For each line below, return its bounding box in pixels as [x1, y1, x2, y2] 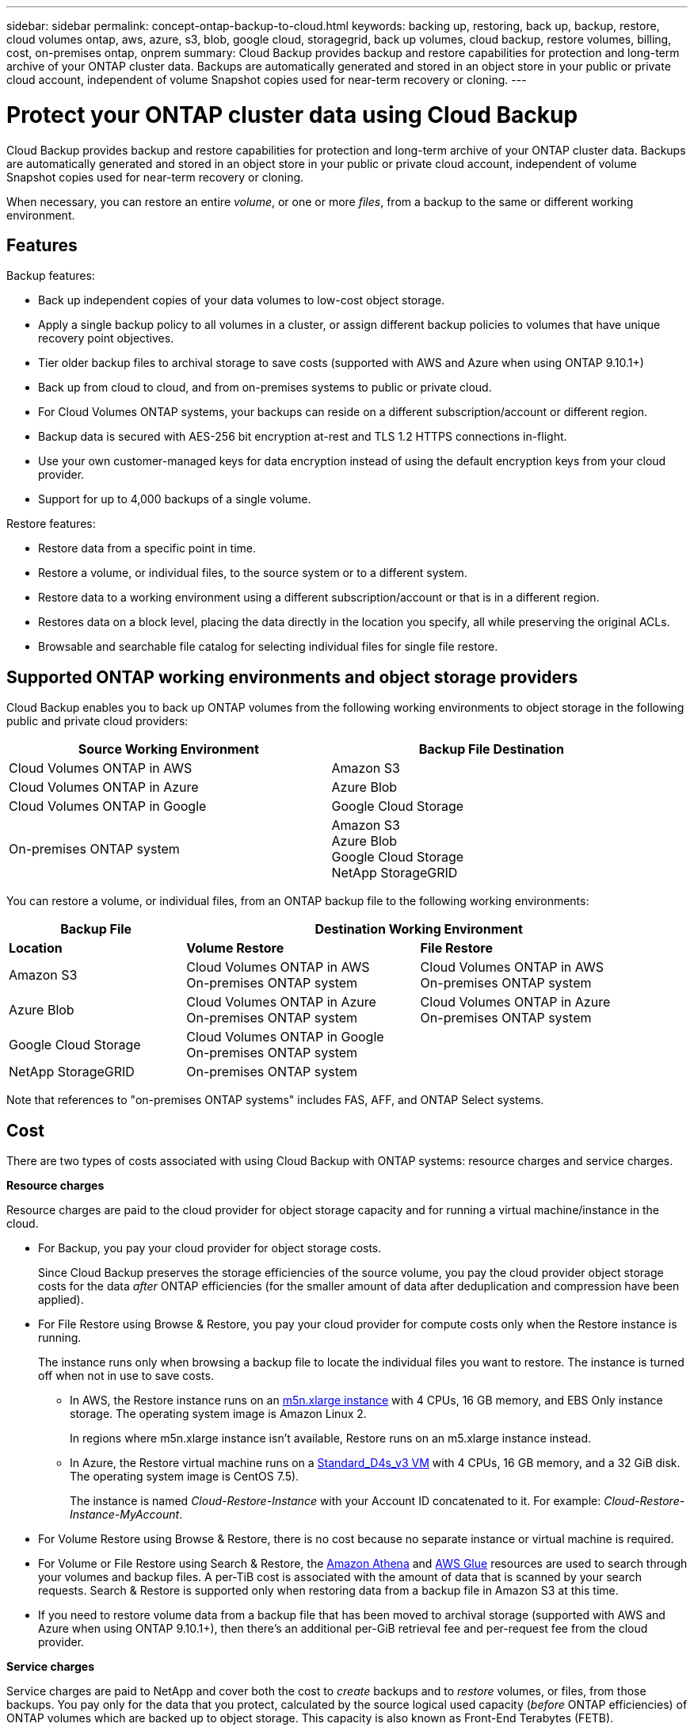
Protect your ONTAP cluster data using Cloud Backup [6, 101, 578, 128]
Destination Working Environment [315, 921, 523, 938]
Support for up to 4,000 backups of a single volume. [38, 492, 311, 506]
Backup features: [6, 269, 95, 283]
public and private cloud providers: [6, 714, 189, 728]
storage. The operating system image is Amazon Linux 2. [70, 1407, 367, 1421]
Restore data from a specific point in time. [38, 541, 257, 556]
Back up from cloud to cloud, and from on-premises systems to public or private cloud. [38, 380, 492, 395]
